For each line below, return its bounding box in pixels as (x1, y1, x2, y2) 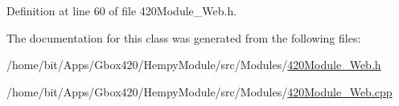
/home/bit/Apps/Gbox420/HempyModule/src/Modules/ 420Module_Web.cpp (6, 83, 393, 100)
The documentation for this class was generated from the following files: (6, 29, 361, 46)
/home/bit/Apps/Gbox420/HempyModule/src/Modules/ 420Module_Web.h (6, 56, 381, 73)
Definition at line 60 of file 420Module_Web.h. (6, 2, 237, 18)
